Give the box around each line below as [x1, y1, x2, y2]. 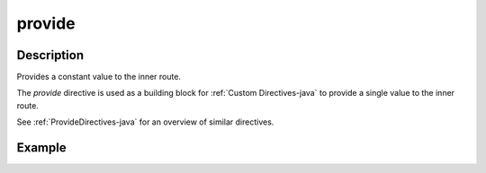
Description [16, 48, 85, 63]
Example [16, 140, 67, 156]
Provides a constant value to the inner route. [16, 72, 182, 82]
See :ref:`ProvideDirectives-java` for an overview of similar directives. [16, 117, 274, 127]
